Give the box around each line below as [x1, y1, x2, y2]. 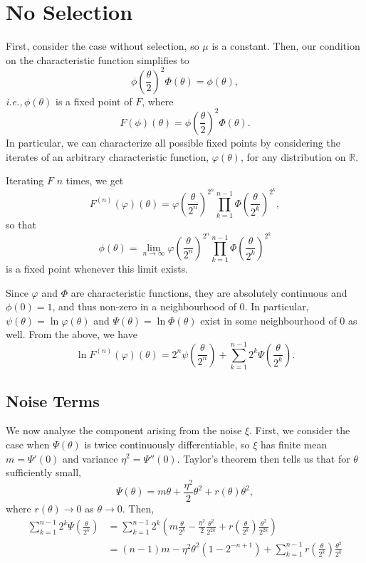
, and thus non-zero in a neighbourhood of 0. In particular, [52, 299, 309, 314]
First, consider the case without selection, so [6, 38, 199, 53]
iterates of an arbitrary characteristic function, [6, 149, 209, 164]
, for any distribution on [240, 149, 346, 164]
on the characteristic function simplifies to [6, 52, 189, 67]
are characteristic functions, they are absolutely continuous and [70, 285, 347, 300]
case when [6, 436, 50, 451]
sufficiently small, [6, 465, 81, 480]
